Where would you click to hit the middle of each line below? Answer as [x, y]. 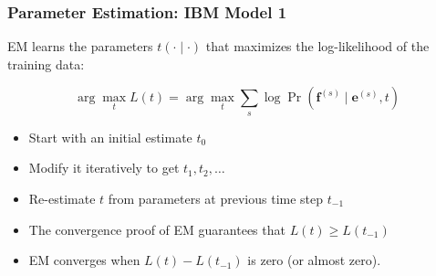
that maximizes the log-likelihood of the [317, 46]
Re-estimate [62, 198]
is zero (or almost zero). [314, 260]
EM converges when [84, 260]
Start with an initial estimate [110, 137]
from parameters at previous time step [216, 198]
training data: [46, 64]
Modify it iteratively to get [104, 168]
